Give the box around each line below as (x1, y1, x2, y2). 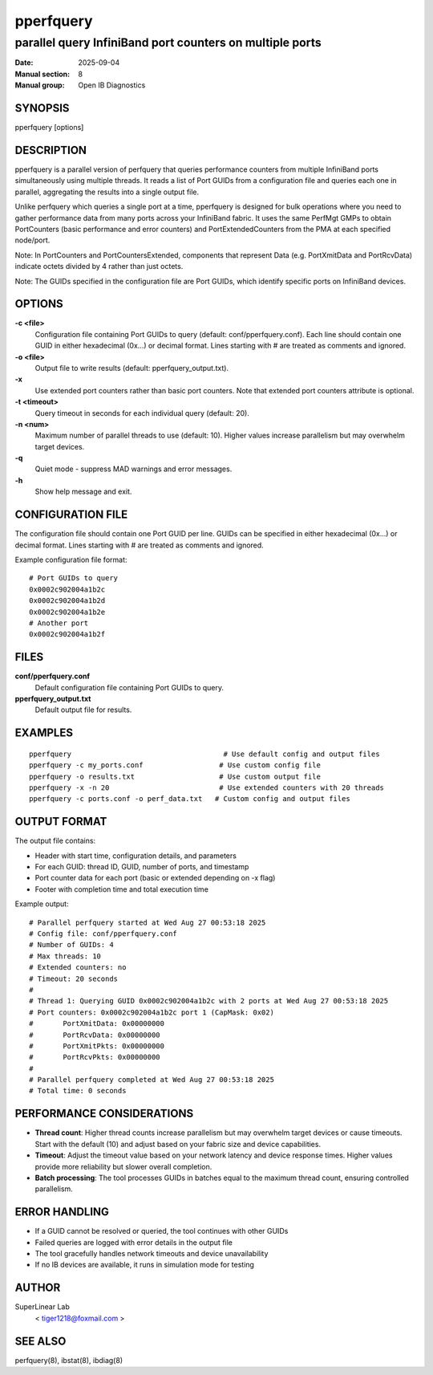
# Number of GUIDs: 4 (29, 940, 114, 950)
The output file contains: (14, 836, 96, 846)
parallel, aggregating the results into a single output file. (14, 187, 200, 197)
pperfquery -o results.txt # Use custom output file (29, 771, 321, 781)
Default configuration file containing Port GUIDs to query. (34, 682, 225, 692)
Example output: (14, 899, 69, 909)
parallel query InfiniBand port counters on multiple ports (14, 35, 322, 50)
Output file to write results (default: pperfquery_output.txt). (34, 363, 229, 372)
